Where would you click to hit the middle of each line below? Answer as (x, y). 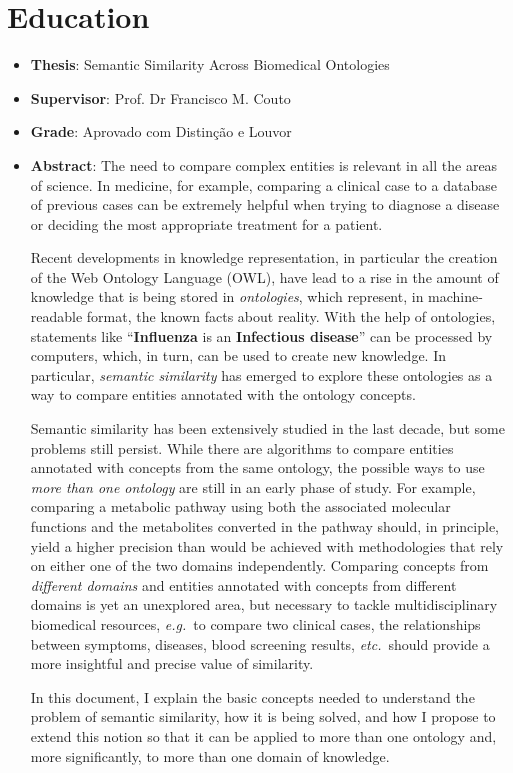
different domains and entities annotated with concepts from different (243, 584)
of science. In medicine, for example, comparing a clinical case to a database (263, 184)
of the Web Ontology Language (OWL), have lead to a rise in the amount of (264, 276)
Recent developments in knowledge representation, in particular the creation (264, 257)
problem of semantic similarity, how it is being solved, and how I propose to (263, 716)
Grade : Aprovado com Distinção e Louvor (161, 131)
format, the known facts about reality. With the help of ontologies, (291, 316)
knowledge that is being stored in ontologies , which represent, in (227, 296)
